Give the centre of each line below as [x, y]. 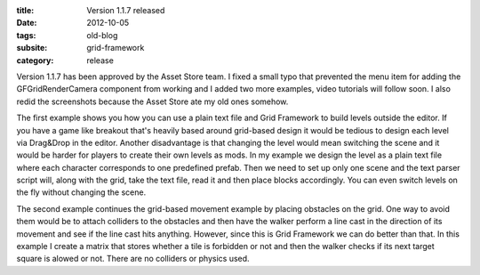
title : [25, 10]
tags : [26, 35]
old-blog [102, 35]
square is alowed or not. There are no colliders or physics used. [133, 259]
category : [35, 60]
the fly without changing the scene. [81, 192]
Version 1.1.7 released [126, 10]
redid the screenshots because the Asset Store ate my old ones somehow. [152, 101]
